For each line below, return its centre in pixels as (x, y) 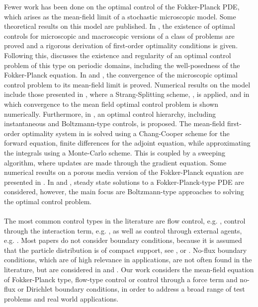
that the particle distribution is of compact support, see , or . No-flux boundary (126, 250)
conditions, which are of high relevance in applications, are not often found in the (128, 260)
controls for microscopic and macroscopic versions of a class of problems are (119, 36)
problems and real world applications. (61, 298)
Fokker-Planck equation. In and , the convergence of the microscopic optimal (121, 75)
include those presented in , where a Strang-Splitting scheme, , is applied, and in (127, 94)
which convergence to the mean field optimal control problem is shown (111, 104)
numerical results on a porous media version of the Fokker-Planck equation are (124, 172)
